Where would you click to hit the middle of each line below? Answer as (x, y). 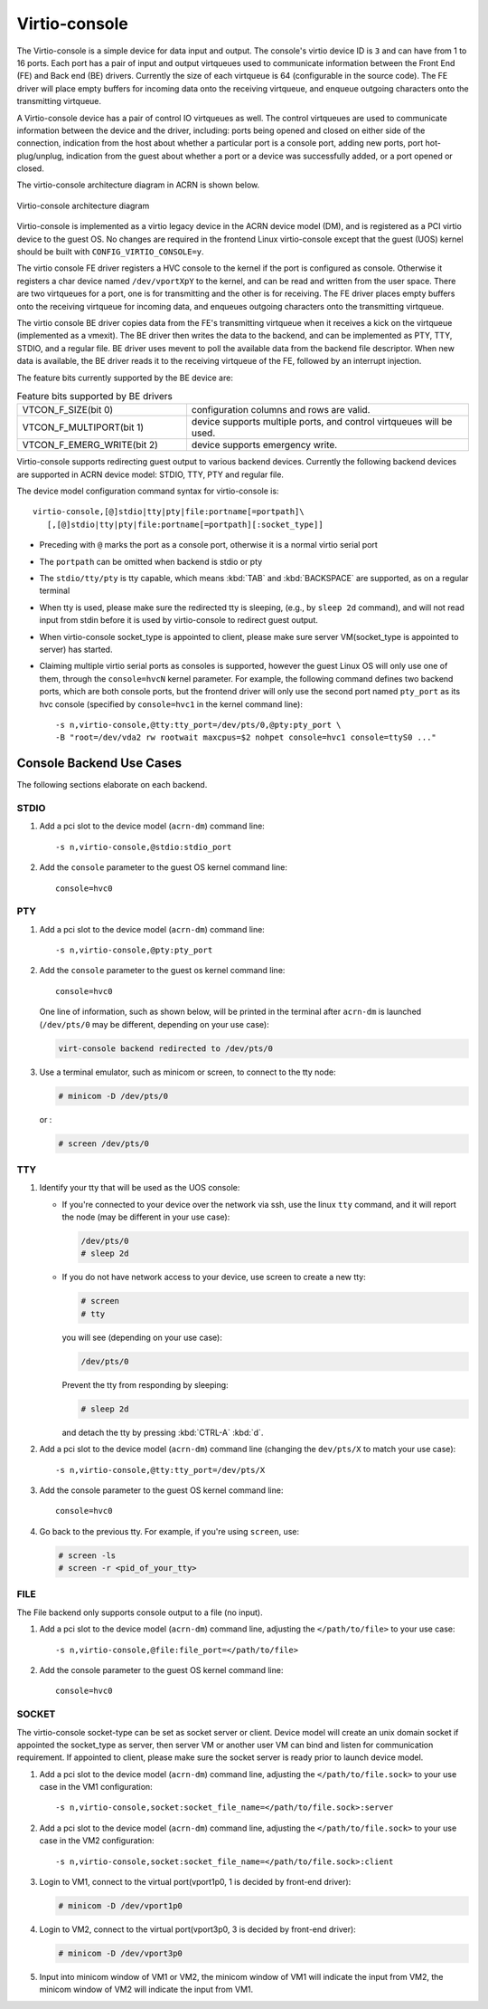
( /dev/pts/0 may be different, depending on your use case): (155, 1024)
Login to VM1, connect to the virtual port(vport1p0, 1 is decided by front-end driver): (195, 1882)
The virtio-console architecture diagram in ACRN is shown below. (138, 185)
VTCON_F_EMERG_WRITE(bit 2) (90, 445)
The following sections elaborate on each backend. (112, 785)
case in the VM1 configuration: (96, 1787)
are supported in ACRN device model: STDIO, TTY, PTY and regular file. (150, 474)
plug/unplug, (41, 156)
